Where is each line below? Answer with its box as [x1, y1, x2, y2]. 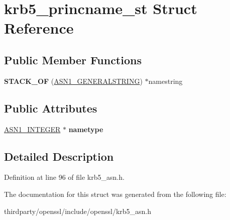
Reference [4, 18, 74, 38]
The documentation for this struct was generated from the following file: [4, 188, 226, 199]
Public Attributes [4, 100, 97, 116]
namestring [148, 75, 183, 86]
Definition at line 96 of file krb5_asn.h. [4, 172, 125, 182]
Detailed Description [4, 148, 114, 164]
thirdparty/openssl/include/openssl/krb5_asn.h [4, 205, 152, 216]
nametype [68, 124, 103, 134]
